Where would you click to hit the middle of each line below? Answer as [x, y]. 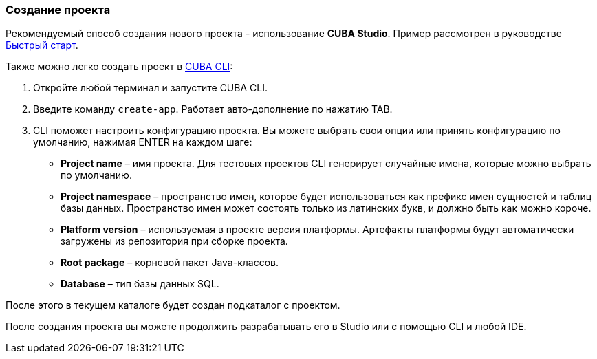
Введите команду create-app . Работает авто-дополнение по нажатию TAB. [213, 109]
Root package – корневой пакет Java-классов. [170, 263]
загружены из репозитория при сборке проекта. [174, 241]
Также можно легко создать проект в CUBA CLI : [119, 67]
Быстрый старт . [42, 45]
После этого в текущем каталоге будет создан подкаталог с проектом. [173, 305]
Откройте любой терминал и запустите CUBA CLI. [150, 88]
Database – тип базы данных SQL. [140, 284]
